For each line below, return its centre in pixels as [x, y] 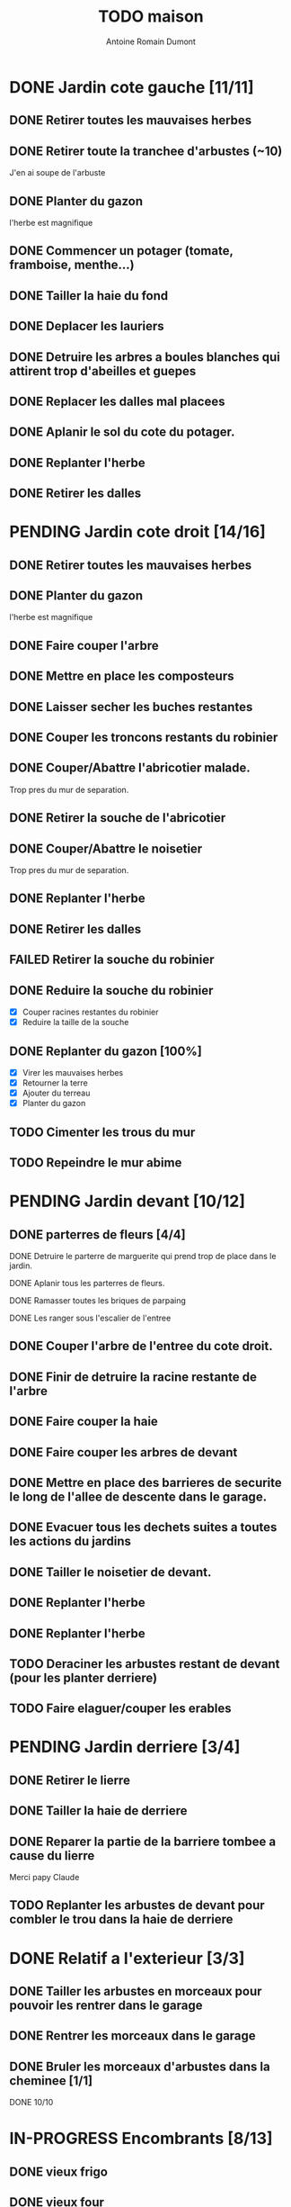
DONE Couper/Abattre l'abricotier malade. [130, 768]
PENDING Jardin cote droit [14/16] [138, 532]
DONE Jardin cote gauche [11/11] [132, 87]
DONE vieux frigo [58, 2171]
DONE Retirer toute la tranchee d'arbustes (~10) [146, 151]
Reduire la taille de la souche [75, 1022]
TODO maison [151, 17]
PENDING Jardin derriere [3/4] [125, 1747]
